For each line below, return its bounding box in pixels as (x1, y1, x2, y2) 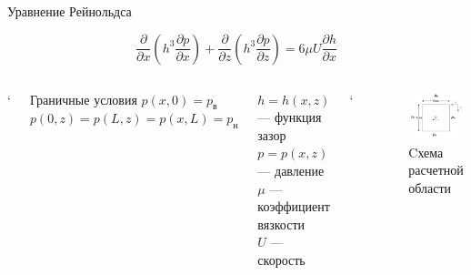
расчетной (408, 160, 464, 179)
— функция (257, 107, 322, 127)
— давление (257, 160, 325, 179)
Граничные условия (29, 89, 137, 108)
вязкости (257, 214, 306, 233)
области (408, 178, 452, 197)
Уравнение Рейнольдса (7, 2, 132, 20)
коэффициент (257, 197, 330, 216)
